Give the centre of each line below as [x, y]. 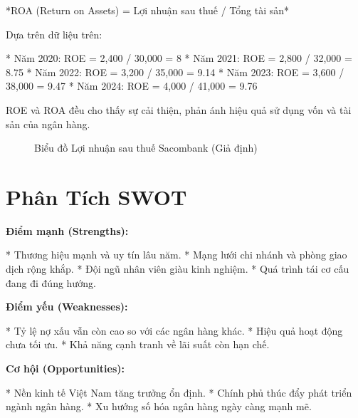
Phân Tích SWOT [96, 196]
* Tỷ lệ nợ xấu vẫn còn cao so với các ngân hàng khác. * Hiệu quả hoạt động [174, 330]
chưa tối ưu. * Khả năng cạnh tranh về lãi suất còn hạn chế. [138, 344]
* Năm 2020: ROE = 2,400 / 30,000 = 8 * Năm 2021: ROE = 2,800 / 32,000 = [179, 58]
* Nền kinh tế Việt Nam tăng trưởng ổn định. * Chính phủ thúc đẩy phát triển [179, 392]
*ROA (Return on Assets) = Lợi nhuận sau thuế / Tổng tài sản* [148, 10]
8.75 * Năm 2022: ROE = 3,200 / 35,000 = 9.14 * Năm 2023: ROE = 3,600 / [175, 72]
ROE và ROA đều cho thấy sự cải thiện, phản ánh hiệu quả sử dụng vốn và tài [179, 109]
